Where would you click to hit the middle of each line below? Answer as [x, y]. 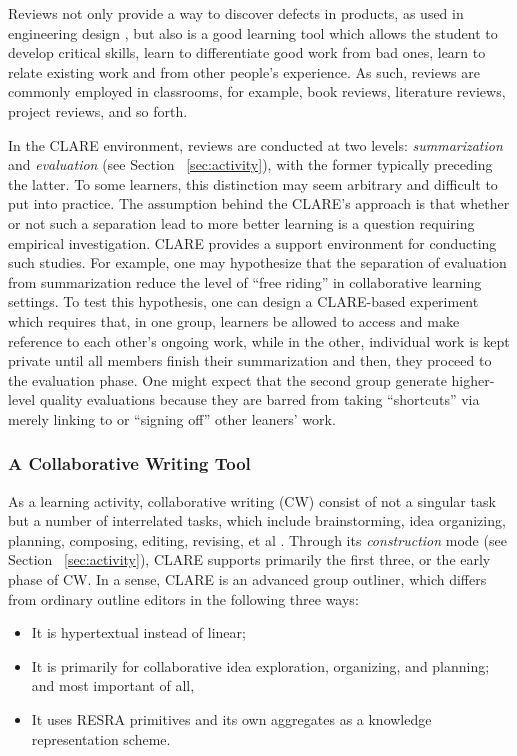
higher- [473, 379]
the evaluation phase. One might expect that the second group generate [227, 379]
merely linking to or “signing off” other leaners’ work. [172, 418]
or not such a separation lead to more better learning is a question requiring [241, 222]
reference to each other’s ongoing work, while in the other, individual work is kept [259, 340]
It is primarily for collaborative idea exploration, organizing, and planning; [260, 665]
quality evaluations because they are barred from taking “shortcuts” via [259, 399]
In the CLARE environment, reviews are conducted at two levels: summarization [255, 144]
